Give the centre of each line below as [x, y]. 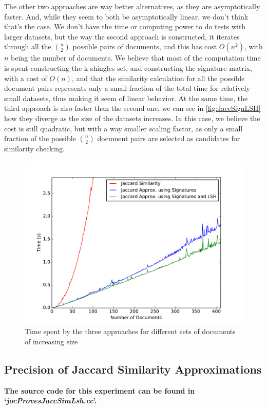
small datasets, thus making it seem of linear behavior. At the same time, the [126, 98]
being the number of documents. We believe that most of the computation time [136, 58]
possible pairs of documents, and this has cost [145, 46]
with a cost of [26, 78]
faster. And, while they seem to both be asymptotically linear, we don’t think [126, 16]
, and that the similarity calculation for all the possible [158, 78]
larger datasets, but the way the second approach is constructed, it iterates [122, 36]
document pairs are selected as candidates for [169, 138]
